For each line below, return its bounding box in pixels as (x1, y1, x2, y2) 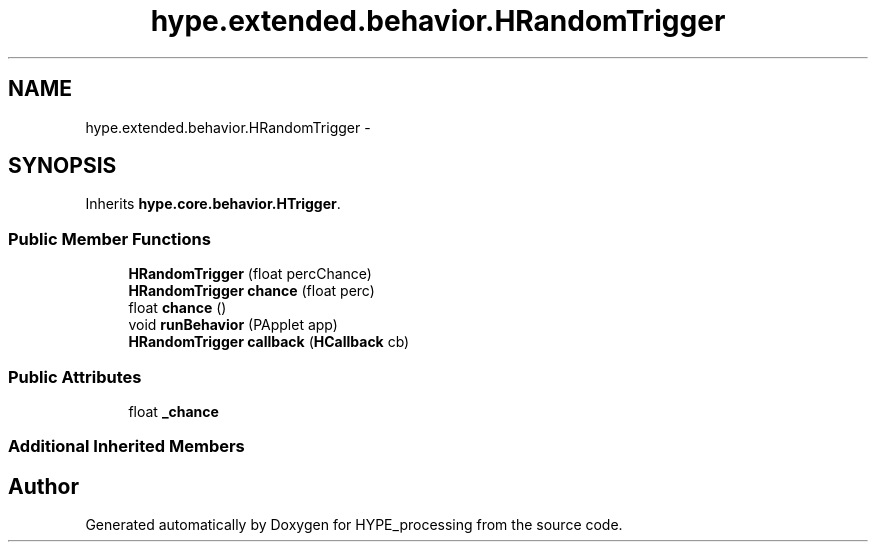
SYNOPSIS (8, 153, 117, 179)
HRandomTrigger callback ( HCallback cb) (128, 333, 410, 351)
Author (8, 473, 79, 499)
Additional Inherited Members (8, 436, 245, 457)
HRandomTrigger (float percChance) (128, 265, 372, 283)
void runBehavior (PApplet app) (128, 316, 338, 334)
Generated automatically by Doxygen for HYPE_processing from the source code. (85, 516, 623, 534)
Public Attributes (8, 366, 142, 387)
